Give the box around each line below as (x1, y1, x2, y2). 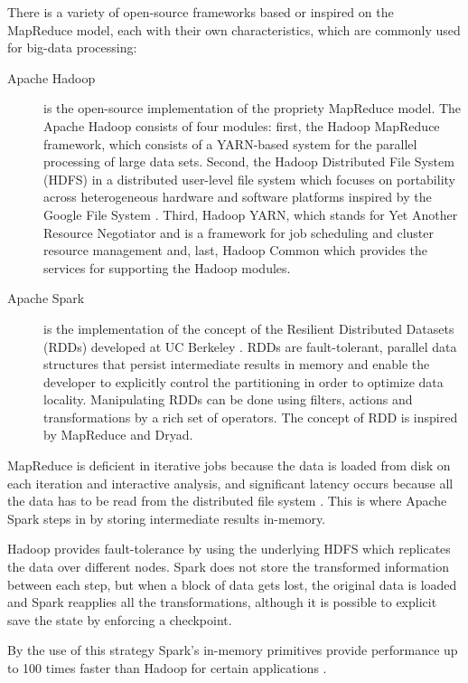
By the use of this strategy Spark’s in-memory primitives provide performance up (7, 640, 458, 659)
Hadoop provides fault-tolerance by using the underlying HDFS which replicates (7, 539, 451, 558)
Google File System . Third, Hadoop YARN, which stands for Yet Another (43, 204, 458, 223)
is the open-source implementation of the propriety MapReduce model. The (43, 99, 462, 118)
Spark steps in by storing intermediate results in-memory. (7, 508, 326, 527)
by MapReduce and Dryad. (43, 425, 193, 444)
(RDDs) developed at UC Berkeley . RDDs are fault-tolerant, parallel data (43, 337, 457, 356)
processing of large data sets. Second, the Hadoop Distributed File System (43, 152, 454, 171)
